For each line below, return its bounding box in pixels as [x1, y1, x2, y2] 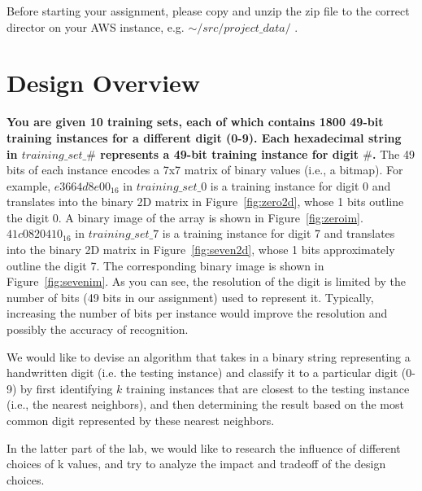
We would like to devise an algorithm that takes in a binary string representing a [7, 348, 411, 365]
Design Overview [7, 66, 201, 99]
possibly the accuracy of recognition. [7, 321, 189, 338]
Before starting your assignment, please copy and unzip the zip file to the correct [7, 2, 410, 19]
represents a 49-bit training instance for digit [100, 145, 359, 162]
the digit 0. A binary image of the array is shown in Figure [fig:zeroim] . [7, 208, 363, 226]
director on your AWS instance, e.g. [7, 18, 185, 35]
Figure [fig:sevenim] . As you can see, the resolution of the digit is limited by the [7, 273, 407, 290]
